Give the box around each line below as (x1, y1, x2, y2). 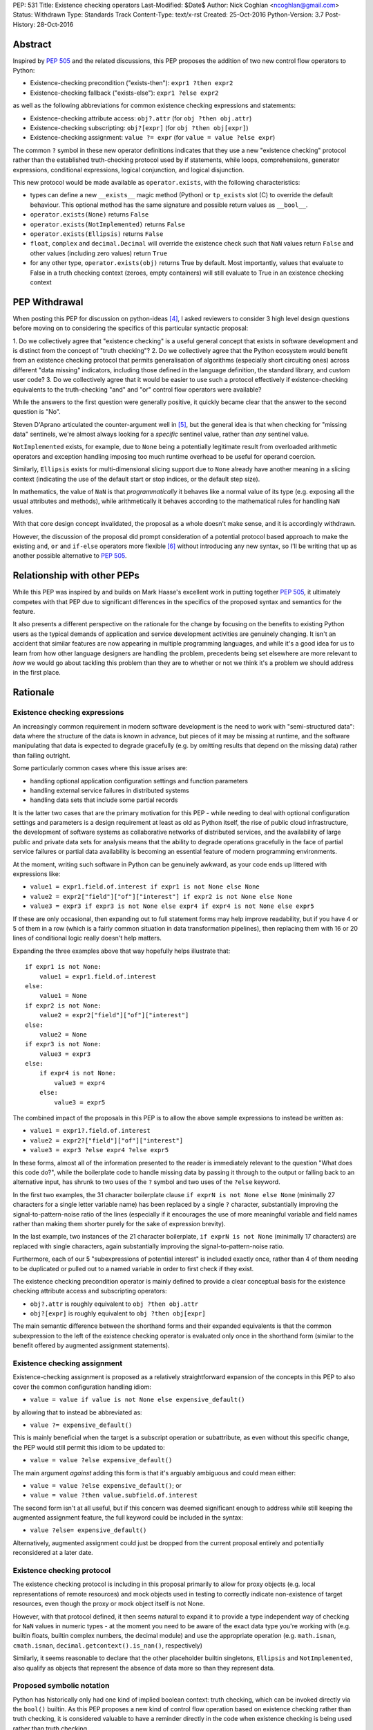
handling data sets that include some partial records (30, 796, 178, 804)
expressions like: (12, 870, 61, 878)
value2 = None (39, 1030, 88, 1038)
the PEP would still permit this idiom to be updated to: (12, 1443, 165, 1451)
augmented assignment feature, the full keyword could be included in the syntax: (12, 1513, 244, 1522)
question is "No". (12, 408, 61, 416)
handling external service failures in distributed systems (30, 786, 189, 794)
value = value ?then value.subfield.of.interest (30, 1491, 198, 1500)
